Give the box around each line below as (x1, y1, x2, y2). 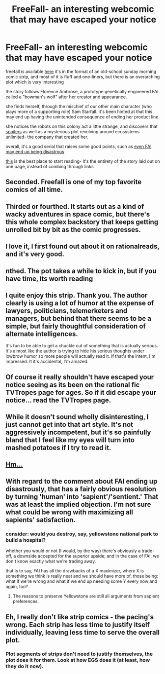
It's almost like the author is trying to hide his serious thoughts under (5, 348, 144, 354)
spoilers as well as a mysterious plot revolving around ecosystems (5, 128, 140, 134)
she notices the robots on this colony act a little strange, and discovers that (5, 123, 158, 129)
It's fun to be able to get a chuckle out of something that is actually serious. (5, 343, 159, 349)
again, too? (5, 584, 28, 590)
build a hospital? (5, 536, 46, 543)
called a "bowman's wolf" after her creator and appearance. (5, 94, 127, 100)
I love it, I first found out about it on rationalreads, (5, 242, 160, 251)
